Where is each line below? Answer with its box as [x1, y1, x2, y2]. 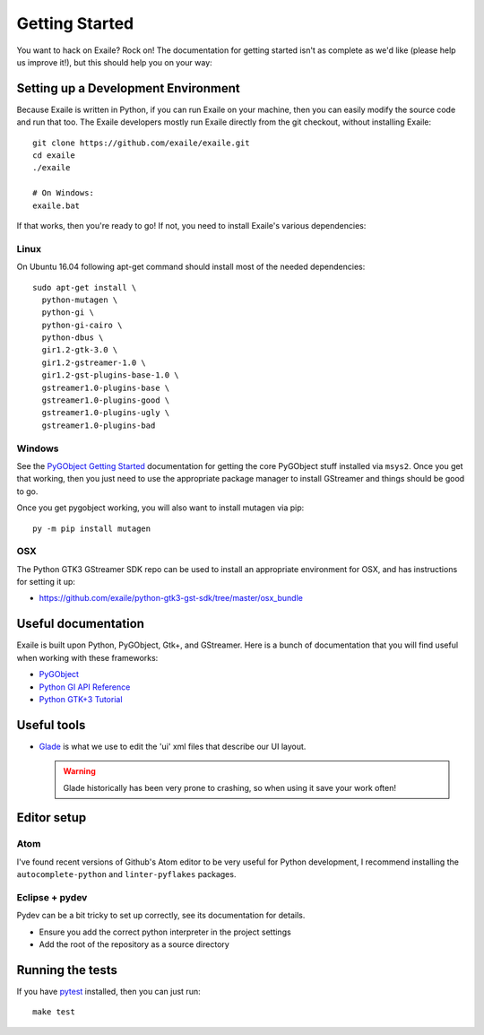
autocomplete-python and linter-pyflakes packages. [16, 869, 237, 880]
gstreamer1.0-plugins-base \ [41, 382, 170, 393]
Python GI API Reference [39, 682, 131, 692]
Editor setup [16, 810, 87, 825]
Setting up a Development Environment [16, 81, 241, 96]
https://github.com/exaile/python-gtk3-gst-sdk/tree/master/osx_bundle [39, 593, 304, 604]
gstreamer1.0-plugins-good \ [41, 396, 170, 405]
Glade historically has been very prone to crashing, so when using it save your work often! [63, 782, 397, 793]
